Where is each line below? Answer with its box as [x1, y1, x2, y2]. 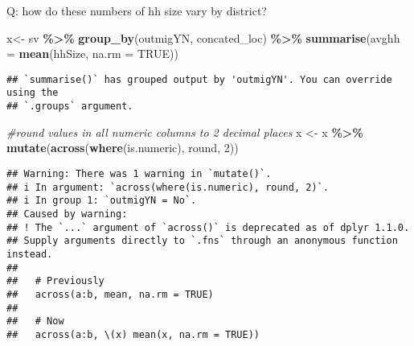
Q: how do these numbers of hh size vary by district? [6, 2, 267, 19]
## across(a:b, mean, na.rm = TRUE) [6, 288, 214, 300]
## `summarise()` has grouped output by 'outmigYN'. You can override [6, 73, 392, 85]
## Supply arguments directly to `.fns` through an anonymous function [6, 235, 398, 247]
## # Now [6, 315, 64, 327]
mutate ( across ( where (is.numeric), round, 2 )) [6, 139, 239, 156]
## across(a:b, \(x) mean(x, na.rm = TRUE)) [6, 328, 260, 340]
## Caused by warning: [6, 208, 128, 220]
